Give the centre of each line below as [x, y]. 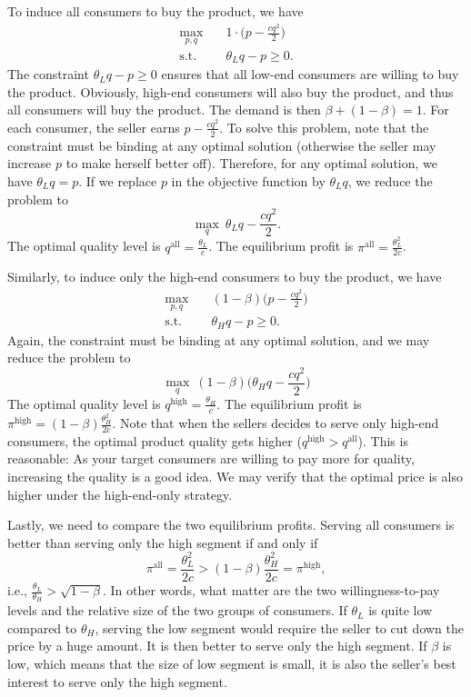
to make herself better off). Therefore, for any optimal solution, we [251, 163]
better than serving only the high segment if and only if [163, 542]
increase [30, 163]
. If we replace [118, 180]
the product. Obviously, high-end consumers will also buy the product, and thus [230, 91]
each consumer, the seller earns [94, 127]
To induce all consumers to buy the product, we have [155, 11]
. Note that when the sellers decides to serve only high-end [276, 423]
